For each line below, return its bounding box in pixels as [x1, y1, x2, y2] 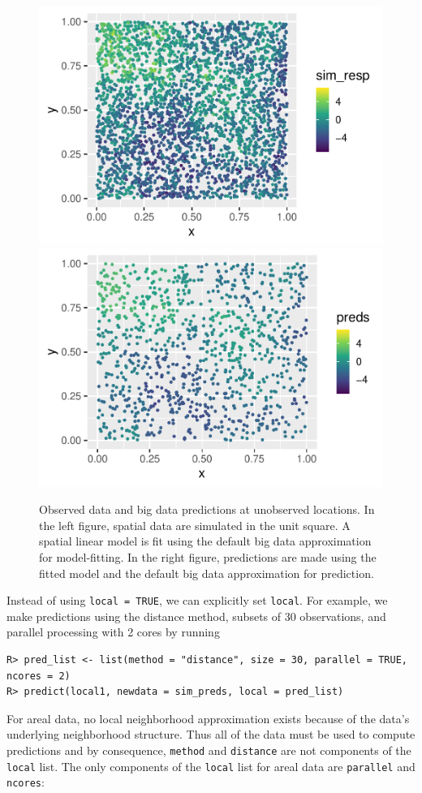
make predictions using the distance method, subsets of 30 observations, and [6, 607, 386, 624]
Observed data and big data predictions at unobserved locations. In [39, 501, 375, 518]
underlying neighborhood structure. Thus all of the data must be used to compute [6, 726, 416, 743]
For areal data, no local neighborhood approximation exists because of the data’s [6, 709, 410, 726]
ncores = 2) [6, 670, 71, 682]
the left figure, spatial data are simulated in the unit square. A [39, 516, 351, 533]
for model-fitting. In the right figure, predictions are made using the [39, 549, 377, 566]
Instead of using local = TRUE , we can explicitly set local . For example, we [6, 592, 388, 609]
